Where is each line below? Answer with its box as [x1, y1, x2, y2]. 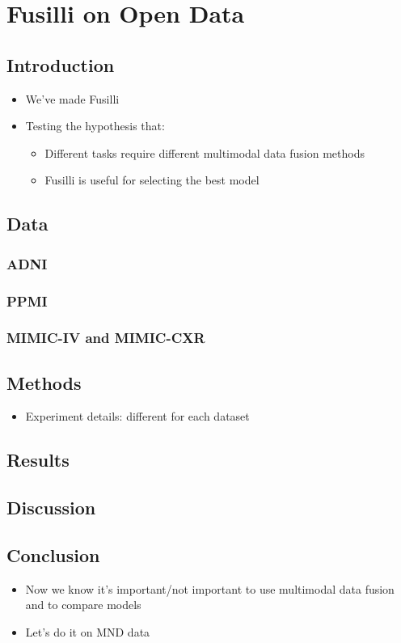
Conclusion [6, 543, 100, 568]
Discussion [6, 495, 96, 520]
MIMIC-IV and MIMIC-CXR [6, 328, 205, 348]
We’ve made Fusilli [25, 90, 120, 107]
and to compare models [25, 596, 141, 613]
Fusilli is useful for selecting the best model [44, 171, 260, 188]
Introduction [6, 52, 115, 77]
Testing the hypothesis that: [25, 117, 165, 134]
